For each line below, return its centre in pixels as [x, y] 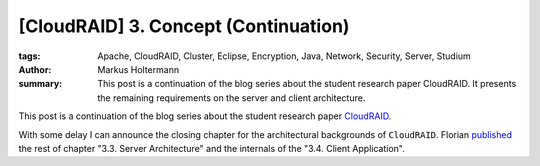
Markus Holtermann [138, 69]
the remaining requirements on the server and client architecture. [231, 97]
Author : [35, 69]
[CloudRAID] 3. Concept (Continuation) [184, 26]
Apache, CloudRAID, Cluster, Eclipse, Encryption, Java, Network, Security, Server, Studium [284, 56]
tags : [29, 56]
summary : [40, 84]
